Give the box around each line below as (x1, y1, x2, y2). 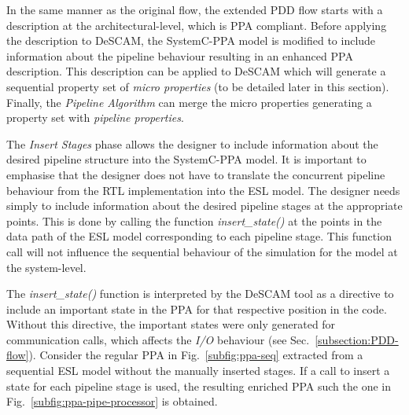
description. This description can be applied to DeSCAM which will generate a (6, 63, 386, 79)
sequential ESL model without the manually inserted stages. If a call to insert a (6, 362, 390, 379)
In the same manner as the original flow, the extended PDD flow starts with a (6, 2, 383, 17)
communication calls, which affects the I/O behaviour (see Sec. (6, 331, 310, 347)
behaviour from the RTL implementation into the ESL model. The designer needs (6, 182, 400, 198)
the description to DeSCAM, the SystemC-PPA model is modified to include (6, 32, 376, 49)
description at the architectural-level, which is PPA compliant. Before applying (6, 17, 387, 33)
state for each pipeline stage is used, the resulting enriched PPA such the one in (6, 377, 392, 394)
